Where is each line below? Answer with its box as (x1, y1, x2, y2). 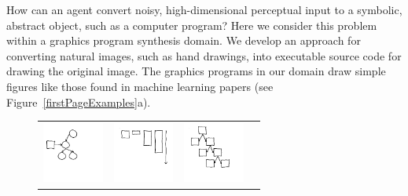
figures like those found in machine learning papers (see (6, 78, 274, 94)
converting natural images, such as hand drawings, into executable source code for (6, 47, 402, 64)
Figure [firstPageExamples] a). (6, 93, 151, 110)
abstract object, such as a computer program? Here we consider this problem (6, 16, 377, 33)
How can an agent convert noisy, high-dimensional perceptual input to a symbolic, (6, 2, 402, 17)
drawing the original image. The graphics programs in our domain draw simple (6, 63, 386, 79)
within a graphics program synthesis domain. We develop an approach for (6, 32, 361, 49)
